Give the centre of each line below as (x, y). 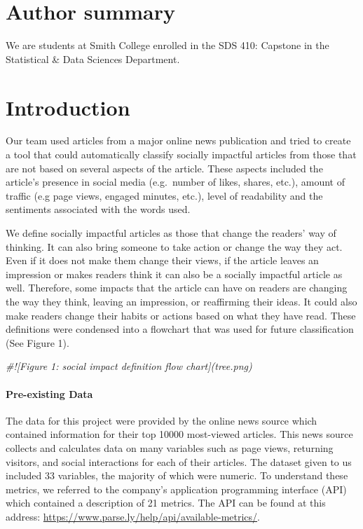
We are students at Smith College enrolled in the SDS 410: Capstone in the (167, 45)
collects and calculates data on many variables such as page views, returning (170, 447)
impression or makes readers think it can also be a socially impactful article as (174, 274)
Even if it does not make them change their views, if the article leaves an (162, 260)
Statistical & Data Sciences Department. (93, 59)
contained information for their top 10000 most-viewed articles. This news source (179, 434)
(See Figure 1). (37, 342)
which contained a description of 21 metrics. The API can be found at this (166, 503)
